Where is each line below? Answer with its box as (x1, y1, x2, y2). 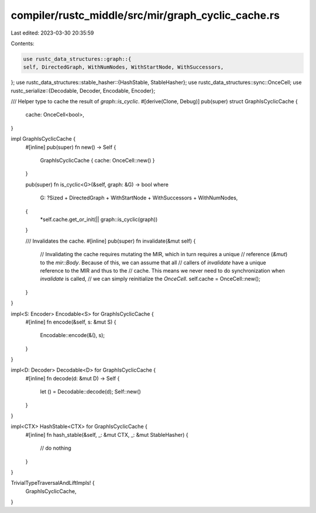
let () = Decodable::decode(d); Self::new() (40, 388, 141, 395)
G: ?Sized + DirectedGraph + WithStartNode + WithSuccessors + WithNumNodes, (40, 194, 238, 202)
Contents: (11, 40, 35, 47)
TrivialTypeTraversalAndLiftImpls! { (11, 480, 95, 487)
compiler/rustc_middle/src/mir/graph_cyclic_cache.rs (11, 9, 280, 22)
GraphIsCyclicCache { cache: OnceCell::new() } (40, 157, 155, 164)
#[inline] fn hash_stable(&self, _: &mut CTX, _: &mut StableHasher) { (25, 431, 188, 438)
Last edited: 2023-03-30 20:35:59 (11, 29, 94, 36)
